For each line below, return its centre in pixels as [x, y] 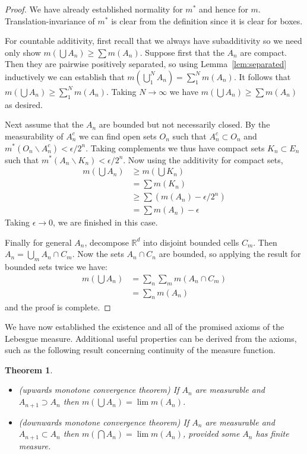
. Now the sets [98, 254]
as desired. [24, 104]
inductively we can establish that [65, 76]
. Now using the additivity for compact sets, [203, 159]
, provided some [211, 434]
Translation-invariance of [50, 20]
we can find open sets [118, 136]
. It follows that [262, 76]
